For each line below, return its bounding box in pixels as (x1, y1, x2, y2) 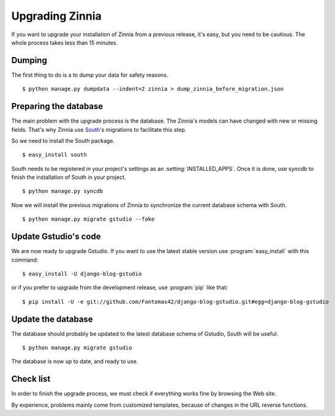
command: (11, 256, 39, 263)
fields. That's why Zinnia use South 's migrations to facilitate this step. (11, 126, 187, 133)
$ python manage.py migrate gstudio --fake (22, 216, 155, 223)
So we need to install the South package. (11, 137, 115, 144)
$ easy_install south (22, 151, 87, 159)
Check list (11, 374, 51, 384)
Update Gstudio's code (11, 232, 101, 242)
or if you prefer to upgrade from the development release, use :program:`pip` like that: (11, 284, 228, 291)
